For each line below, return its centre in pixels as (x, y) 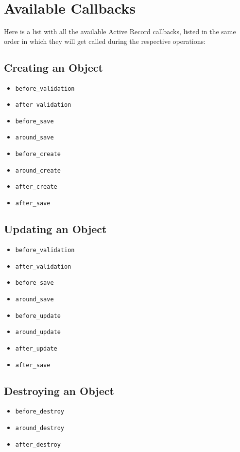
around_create (38, 170)
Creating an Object (53, 67)
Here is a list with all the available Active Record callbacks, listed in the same (120, 31)
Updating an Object (55, 229)
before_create (38, 154)
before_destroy (40, 412)
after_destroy (38, 444)
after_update (36, 348)
